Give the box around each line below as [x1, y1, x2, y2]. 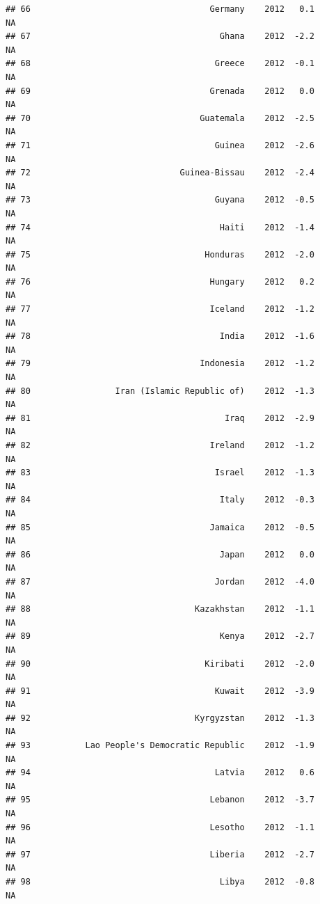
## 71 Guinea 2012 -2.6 [6, 140, 314, 150]
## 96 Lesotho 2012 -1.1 [6, 822, 314, 832]
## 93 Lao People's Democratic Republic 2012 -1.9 [6, 740, 314, 751]
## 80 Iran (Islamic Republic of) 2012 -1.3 [6, 386, 314, 396]
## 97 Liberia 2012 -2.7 [6, 849, 314, 859]
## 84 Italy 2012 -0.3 [6, 495, 314, 505]
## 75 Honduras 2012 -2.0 [6, 249, 314, 260]
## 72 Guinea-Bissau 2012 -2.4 [6, 168, 314, 178]
